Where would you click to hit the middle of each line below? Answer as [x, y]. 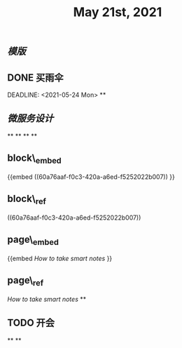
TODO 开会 [31, 323]
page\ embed [33, 241]
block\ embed [34, 159]
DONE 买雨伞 [36, 78]
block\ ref [27, 200]
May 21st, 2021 [118, 12]
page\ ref [26, 281]
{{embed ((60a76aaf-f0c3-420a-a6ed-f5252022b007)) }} [91, 177]
